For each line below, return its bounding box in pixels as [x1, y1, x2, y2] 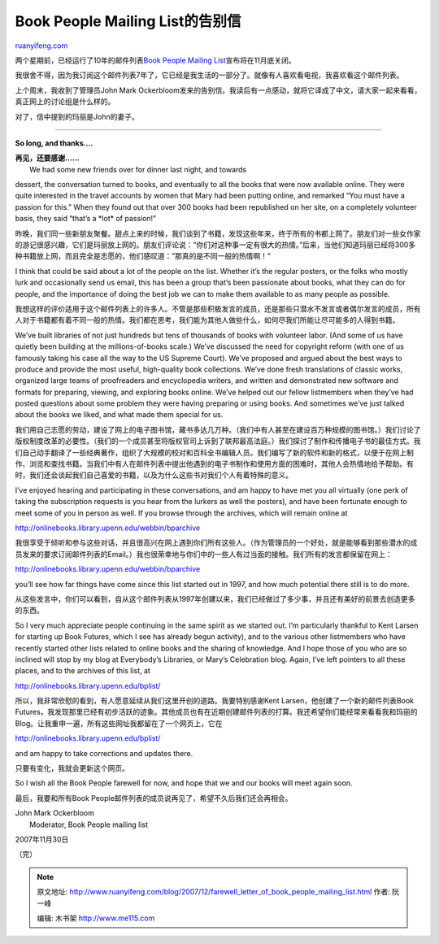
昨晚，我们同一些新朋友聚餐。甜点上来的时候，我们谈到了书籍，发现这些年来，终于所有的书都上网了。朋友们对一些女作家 [15, 228, 421, 238]
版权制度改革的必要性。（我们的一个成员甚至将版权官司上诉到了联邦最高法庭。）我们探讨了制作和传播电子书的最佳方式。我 [15, 436, 421, 446]
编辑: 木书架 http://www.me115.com [37, 913, 155, 923]
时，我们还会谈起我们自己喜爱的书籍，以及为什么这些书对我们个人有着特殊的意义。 [15, 470, 293, 480]
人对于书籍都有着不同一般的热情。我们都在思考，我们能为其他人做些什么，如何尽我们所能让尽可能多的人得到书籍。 [15, 315, 400, 325]
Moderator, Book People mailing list [29, 820, 149, 829]
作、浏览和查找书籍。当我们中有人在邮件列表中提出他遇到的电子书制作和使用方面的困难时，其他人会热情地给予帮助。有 [15, 459, 414, 469]
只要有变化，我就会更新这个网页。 [15, 763, 129, 773]
